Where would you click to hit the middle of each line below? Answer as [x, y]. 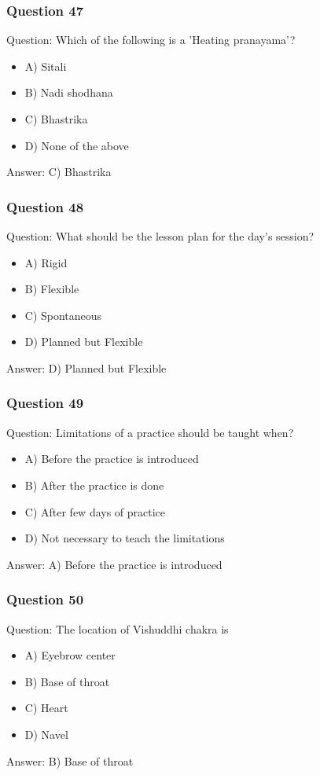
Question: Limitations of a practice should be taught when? [150, 432]
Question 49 [45, 403]
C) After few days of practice [95, 511]
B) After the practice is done [94, 485]
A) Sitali [46, 66]
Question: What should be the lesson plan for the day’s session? [160, 236]
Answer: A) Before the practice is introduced [114, 564]
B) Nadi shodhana [69, 92]
